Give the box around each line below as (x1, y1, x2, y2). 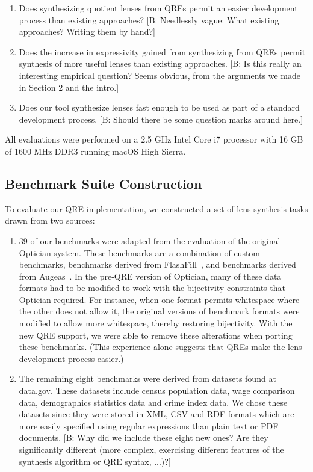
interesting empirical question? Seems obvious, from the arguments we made (19, 69, 300, 81)
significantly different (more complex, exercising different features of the (19, 443, 284, 456)
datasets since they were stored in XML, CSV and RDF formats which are (19, 408, 294, 420)
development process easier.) (19, 352, 124, 364)
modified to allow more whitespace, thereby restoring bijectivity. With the (19, 317, 293, 329)
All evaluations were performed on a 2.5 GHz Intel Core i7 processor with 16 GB (5, 133, 303, 146)
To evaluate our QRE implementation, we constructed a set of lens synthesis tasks (5, 202, 308, 215)
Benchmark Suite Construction (5, 174, 202, 192)
